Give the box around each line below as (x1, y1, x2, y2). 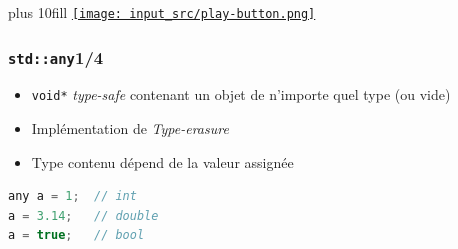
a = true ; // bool (8, 228, 145, 243)
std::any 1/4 (8, 44, 104, 69)
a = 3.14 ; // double (8, 208, 159, 223)
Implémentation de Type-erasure (31, 118, 229, 139)
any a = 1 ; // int (8, 189, 137, 204)
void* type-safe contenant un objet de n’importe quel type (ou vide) (31, 84, 451, 105)
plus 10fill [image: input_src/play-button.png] (8, 2, 316, 22)
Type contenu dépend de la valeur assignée (31, 151, 294, 172)
